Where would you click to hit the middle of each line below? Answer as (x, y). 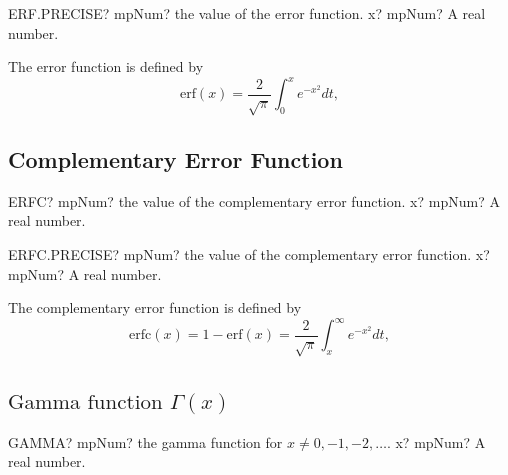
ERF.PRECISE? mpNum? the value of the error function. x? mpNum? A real (247, 13)
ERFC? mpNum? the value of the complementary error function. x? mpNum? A (254, 200)
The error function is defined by (106, 66)
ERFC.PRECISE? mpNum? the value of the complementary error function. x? (249, 254)
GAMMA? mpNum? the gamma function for (145, 441)
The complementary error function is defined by (155, 307)
